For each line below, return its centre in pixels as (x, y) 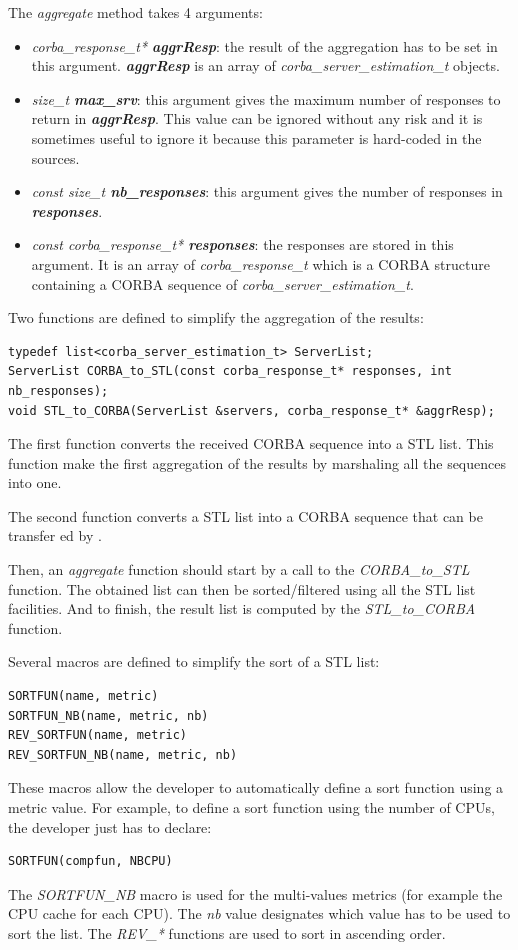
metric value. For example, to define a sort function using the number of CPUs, (251, 807)
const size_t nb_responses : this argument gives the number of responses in (267, 191)
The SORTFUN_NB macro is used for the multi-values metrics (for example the (255, 893)
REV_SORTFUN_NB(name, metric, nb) (123, 754)
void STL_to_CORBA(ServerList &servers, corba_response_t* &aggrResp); (251, 410)
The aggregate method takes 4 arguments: (135, 12)
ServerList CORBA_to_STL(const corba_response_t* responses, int (230, 371)
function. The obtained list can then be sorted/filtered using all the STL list (242, 588)
